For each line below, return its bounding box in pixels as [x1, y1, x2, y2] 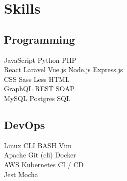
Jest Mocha [4, 169, 38, 179]
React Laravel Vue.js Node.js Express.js [4, 64, 123, 75]
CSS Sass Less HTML [4, 74, 70, 84]
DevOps [4, 117, 45, 132]
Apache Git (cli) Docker [4, 150, 76, 160]
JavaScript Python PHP [4, 54, 76, 65]
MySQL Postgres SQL [4, 93, 71, 103]
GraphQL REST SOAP [4, 83, 75, 94]
